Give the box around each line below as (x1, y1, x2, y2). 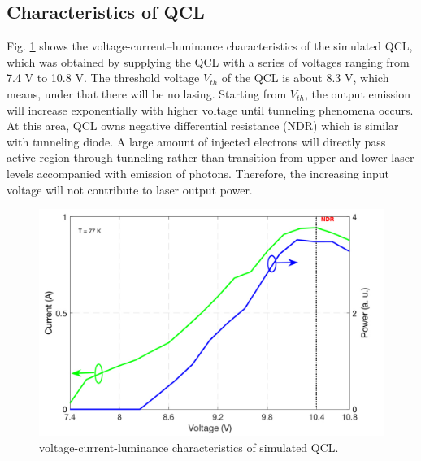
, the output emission (304, 85, 410, 102)
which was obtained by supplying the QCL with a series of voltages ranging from (7, 53, 410, 70)
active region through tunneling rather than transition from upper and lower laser (7, 149, 414, 166)
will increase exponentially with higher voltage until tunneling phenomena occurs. (7, 101, 414, 118)
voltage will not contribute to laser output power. (7, 180, 253, 198)
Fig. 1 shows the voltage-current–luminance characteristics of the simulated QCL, (7, 37, 413, 54)
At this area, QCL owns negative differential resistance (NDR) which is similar (7, 117, 399, 134)
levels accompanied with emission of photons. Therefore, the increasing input (7, 164, 390, 181)
